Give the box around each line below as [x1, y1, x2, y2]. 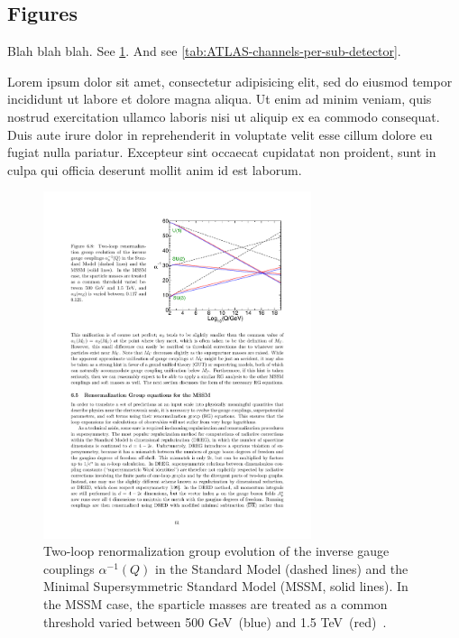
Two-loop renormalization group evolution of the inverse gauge [43, 541, 390, 560]
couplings [43, 559, 95, 578]
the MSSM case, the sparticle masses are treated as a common [43, 594, 388, 613]
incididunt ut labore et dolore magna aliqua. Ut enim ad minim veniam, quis [7, 89, 432, 108]
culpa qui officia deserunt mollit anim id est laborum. [7, 160, 302, 179]
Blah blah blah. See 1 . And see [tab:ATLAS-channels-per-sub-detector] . [7, 42, 401, 60]
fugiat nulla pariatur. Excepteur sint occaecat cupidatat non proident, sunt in [7, 143, 436, 162]
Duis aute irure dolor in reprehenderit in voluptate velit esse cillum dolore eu [7, 125, 433, 143]
